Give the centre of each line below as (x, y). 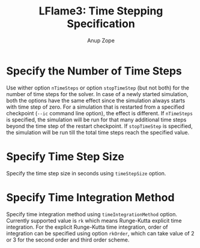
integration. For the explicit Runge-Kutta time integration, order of (87, 227)
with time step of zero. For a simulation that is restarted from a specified (95, 107)
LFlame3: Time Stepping (101, 11)
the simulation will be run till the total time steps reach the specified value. (98, 132)
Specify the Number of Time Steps (94, 71)
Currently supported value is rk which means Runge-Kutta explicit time (94, 220)
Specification (101, 24)
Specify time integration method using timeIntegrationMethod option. (92, 214)
